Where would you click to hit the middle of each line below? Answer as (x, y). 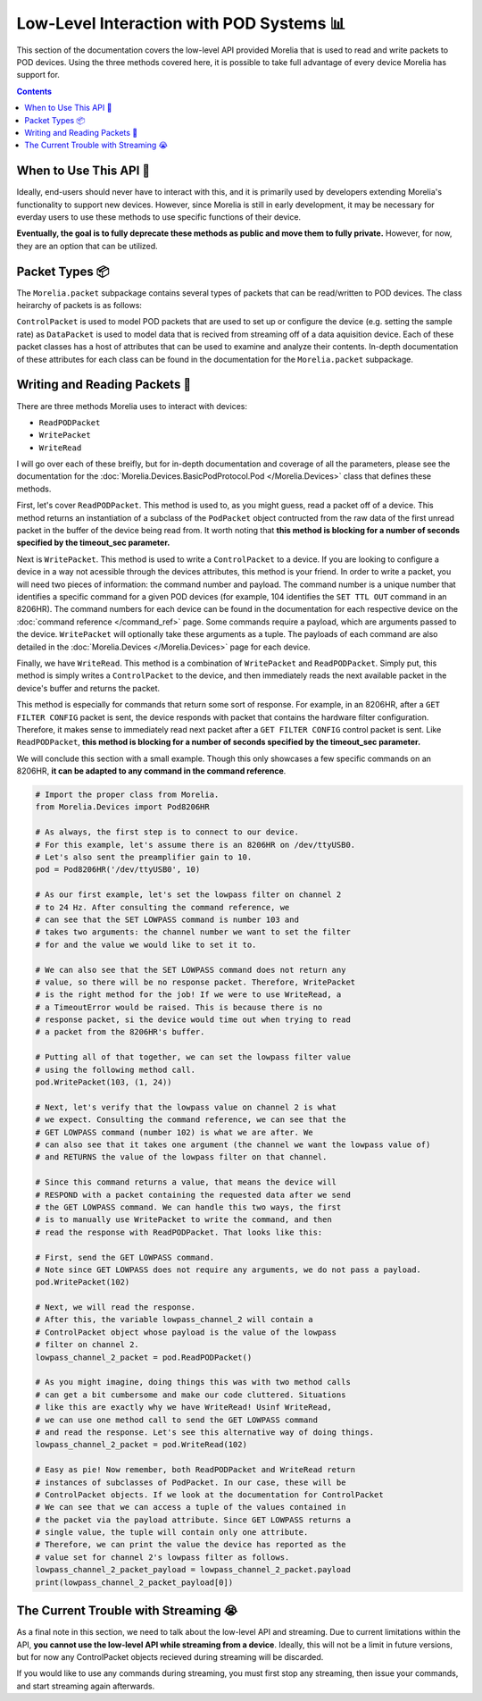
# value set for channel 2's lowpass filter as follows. (162, 1557)
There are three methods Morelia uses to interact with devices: (132, 406)
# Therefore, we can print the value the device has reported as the (191, 1545)
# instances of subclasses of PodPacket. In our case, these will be (191, 1482)
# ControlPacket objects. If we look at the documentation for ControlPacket (209, 1495)
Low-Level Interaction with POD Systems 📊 (181, 23)
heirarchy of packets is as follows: (79, 306)
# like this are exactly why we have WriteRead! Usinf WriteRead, (183, 1408)
